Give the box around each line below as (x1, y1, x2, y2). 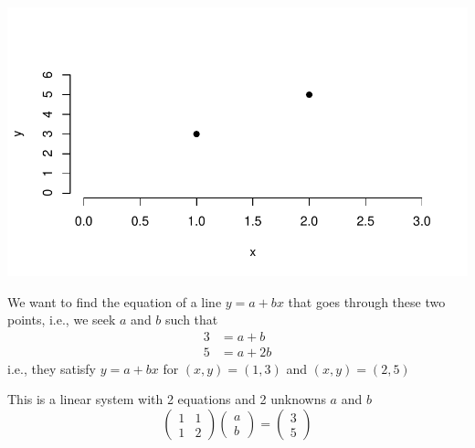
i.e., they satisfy (7, 358, 96, 378)
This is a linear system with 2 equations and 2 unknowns (7, 389, 326, 409)
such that (165, 310, 218, 329)
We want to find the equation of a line (7, 292, 222, 311)
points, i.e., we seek (7, 310, 116, 329)
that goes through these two (288, 292, 446, 311)
